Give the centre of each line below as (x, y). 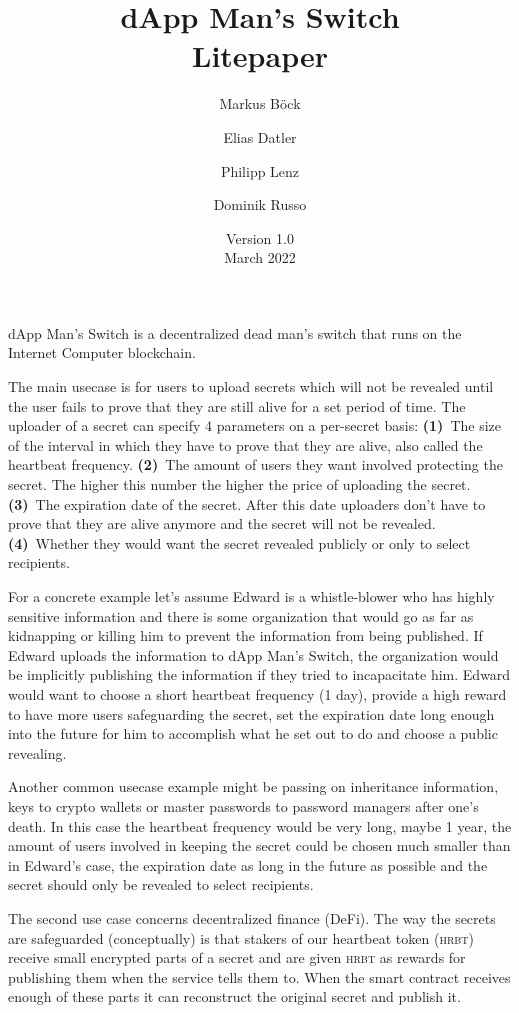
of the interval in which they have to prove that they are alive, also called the (245, 444)
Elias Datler (260, 136)
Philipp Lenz (260, 170)
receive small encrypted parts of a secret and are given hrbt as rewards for (237, 957)
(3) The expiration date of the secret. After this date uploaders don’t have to (247, 503)
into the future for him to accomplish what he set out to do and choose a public (253, 733)
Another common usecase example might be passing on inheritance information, (253, 786)
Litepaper (260, 55)
